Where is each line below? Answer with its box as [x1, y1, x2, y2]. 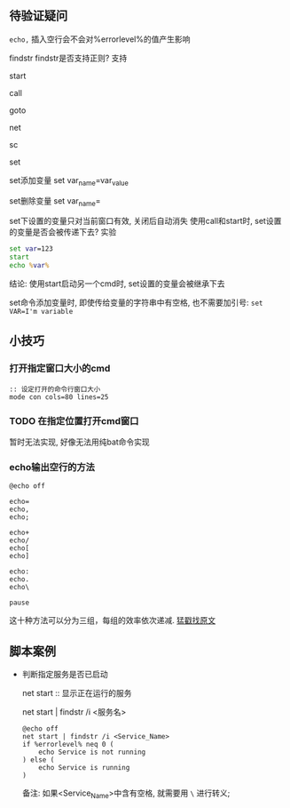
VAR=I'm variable [9, 308, 74, 316]
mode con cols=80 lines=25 [9, 392, 109, 402]
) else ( [21, 756, 55, 764]
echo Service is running [38, 764, 130, 772]
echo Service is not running [38, 748, 146, 757]
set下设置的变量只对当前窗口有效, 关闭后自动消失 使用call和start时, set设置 [9, 216, 282, 227]
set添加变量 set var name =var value [9, 174, 129, 188]
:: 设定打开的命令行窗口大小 [9, 385, 101, 394]
